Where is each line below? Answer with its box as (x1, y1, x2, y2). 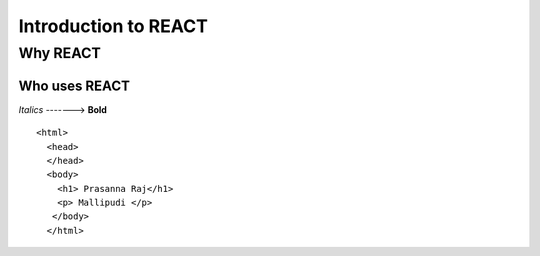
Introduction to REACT (18, 15, 209, 37)
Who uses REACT (18, 77, 130, 94)
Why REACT (18, 44, 102, 62)
